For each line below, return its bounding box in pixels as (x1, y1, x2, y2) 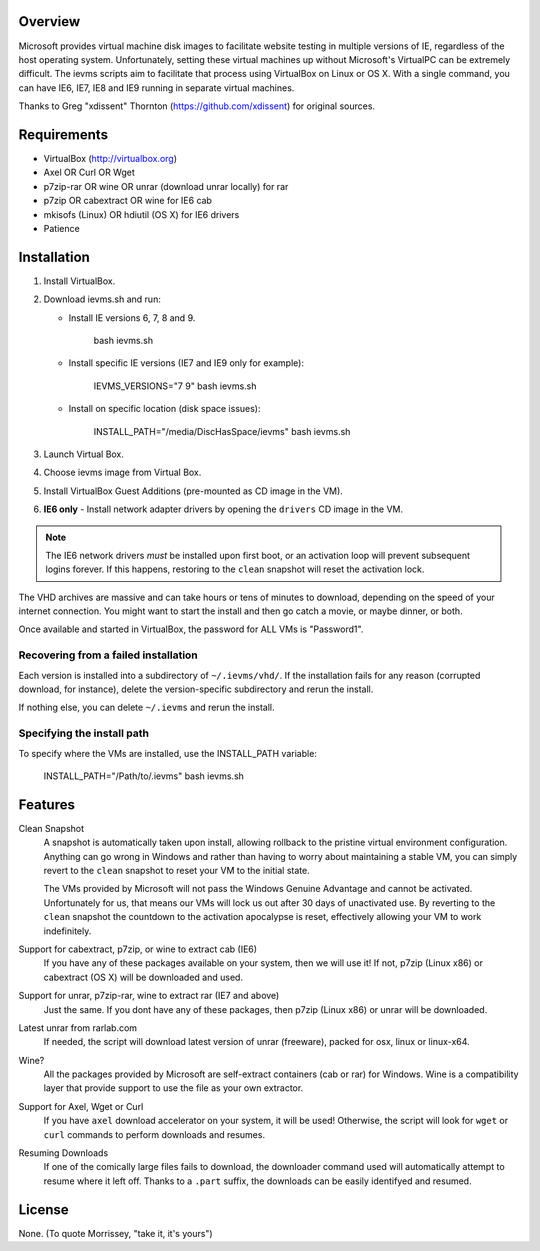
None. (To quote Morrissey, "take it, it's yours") (18, 1227, 214, 1239)
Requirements (18, 126, 109, 143)
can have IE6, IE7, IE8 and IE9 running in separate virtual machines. (18, 81, 295, 94)
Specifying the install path (18, 726, 150, 740)
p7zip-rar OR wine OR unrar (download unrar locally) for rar (43, 180, 289, 192)
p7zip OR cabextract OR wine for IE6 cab (43, 195, 212, 207)
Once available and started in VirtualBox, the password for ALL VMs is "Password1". (18, 623, 364, 635)
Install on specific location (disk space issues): (68, 403, 261, 415)
